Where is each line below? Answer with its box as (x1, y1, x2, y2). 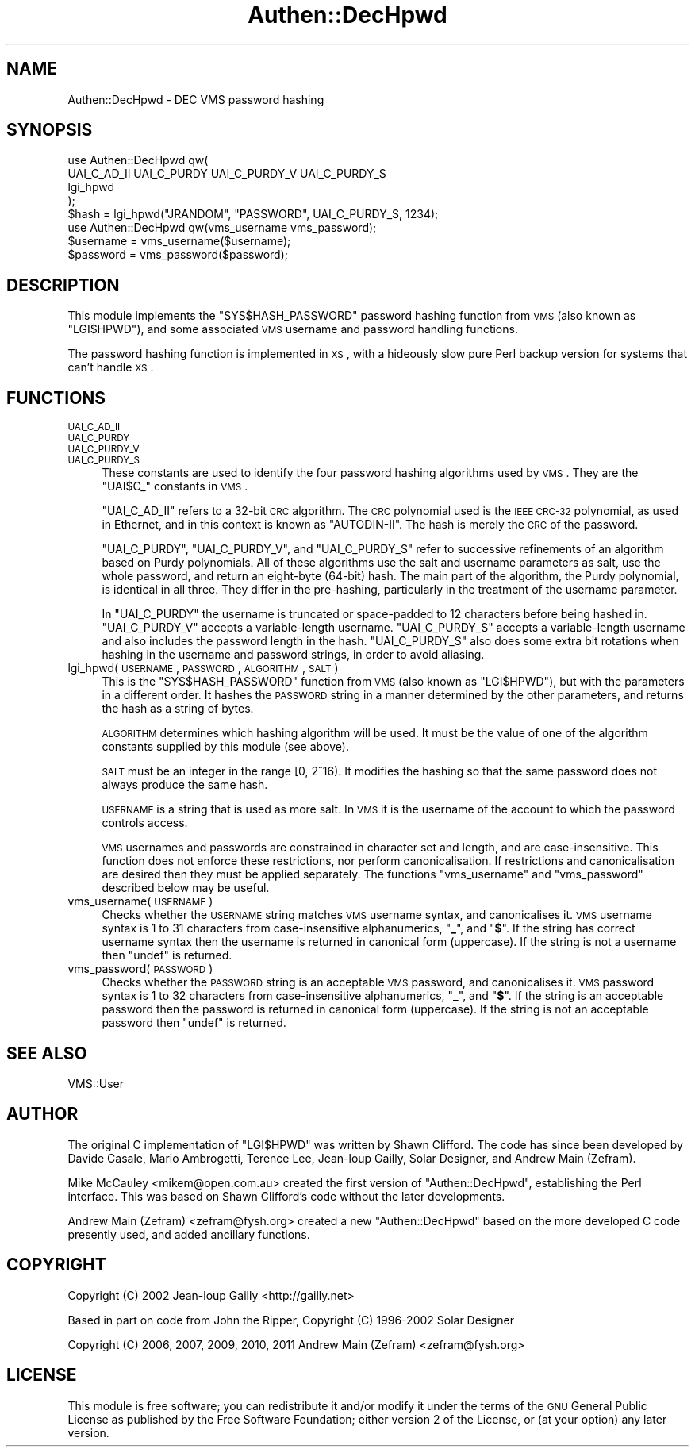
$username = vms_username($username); (67, 234, 291, 248)
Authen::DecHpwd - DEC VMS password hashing (67, 92, 324, 106)
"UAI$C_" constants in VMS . (102, 479, 248, 494)
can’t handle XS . (67, 360, 154, 375)
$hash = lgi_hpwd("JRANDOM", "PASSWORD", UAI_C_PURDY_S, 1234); (67, 207, 439, 221)
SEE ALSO (6, 1043, 87, 1063)
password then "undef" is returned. (102, 1016, 286, 1030)
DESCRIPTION (6, 275, 120, 295)
